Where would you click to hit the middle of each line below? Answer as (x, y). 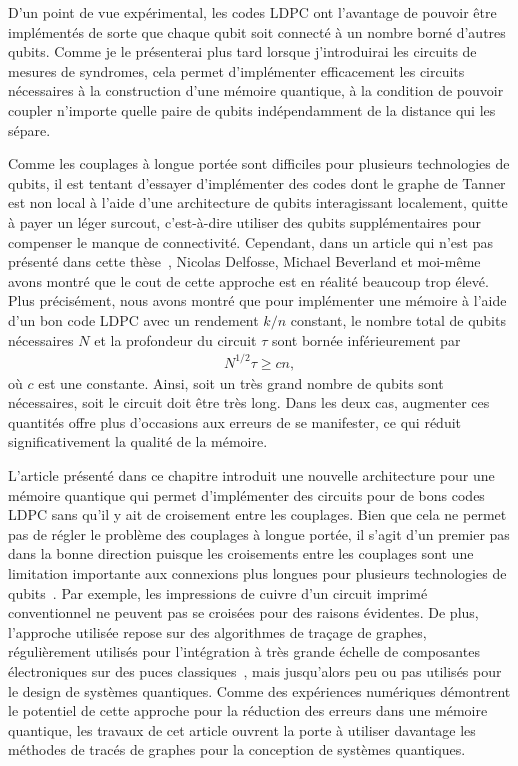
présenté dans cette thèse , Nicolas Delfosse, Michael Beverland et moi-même (244, 261)
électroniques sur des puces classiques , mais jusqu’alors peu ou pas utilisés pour (255, 670)
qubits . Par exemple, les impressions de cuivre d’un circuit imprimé (218, 592)
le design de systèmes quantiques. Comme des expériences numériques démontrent (259, 690)
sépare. (29, 129)
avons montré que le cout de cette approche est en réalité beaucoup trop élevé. (248, 280)
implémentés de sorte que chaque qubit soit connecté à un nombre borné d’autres (257, 31)
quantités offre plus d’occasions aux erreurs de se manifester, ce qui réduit (235, 421)
